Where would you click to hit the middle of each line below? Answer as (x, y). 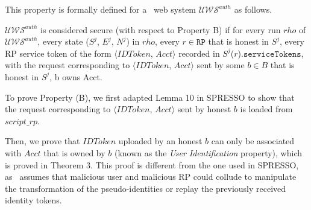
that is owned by (74, 152)
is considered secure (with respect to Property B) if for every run (161, 29)
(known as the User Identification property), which (208, 152)
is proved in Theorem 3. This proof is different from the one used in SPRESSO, (152, 164)
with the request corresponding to (68, 65)
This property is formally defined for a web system (101, 9)
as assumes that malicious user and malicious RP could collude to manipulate (151, 177)
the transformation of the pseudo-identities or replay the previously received (146, 188)
